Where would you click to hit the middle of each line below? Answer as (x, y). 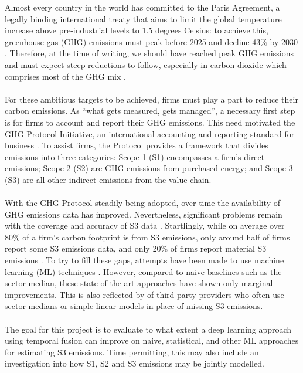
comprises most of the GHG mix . (65, 76)
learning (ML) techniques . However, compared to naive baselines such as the (143, 271)
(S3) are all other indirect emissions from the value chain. (108, 179)
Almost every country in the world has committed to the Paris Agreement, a (142, 7)
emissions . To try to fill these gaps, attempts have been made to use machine (144, 260)
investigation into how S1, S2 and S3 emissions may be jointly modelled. (135, 363)
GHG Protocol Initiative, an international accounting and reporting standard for (150, 133)
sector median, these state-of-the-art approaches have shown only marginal (139, 283)
